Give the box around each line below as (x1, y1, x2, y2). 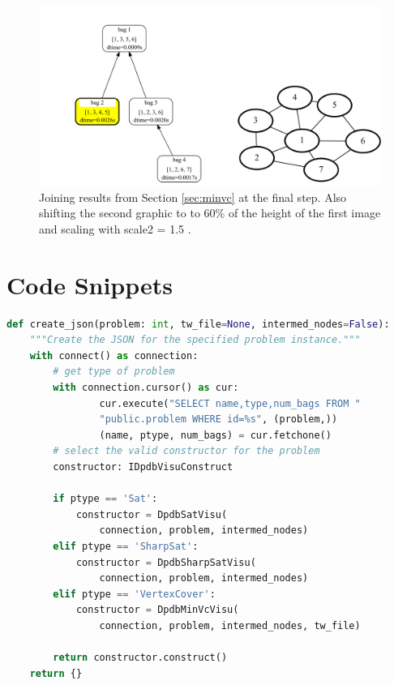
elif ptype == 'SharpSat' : (53, 540, 199, 552)
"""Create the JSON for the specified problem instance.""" (29, 334, 361, 346)
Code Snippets (6, 268, 173, 301)
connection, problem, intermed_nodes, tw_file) (99, 619, 361, 631)
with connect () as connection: (29, 349, 199, 362)
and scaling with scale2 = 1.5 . (39, 220, 191, 237)
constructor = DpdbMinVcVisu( (75, 604, 239, 616)
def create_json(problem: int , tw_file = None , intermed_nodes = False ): (6, 318, 390, 330)
